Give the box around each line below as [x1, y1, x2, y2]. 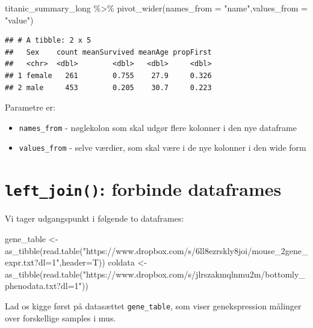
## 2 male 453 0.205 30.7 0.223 [5, 83, 212, 92]
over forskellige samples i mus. [5, 311, 116, 324]
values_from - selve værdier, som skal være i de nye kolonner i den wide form [19, 141, 306, 154]
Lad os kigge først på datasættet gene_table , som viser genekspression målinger [5, 299, 302, 312]
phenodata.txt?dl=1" [5, 279, 82, 292]
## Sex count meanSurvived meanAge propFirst [5, 47, 212, 56]
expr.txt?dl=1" [5, 256, 60, 269]
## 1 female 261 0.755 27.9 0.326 [5, 71, 212, 80]
